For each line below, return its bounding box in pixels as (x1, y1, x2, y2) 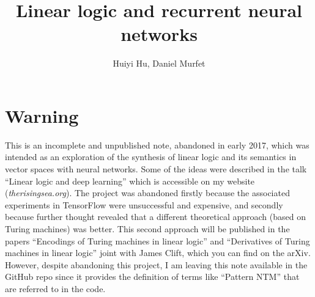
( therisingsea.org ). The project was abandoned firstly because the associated (5, 186, 290, 199)
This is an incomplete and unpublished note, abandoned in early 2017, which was (5, 138, 309, 151)
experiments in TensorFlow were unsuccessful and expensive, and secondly (5, 198, 283, 211)
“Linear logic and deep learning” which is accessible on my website (5, 174, 255, 187)
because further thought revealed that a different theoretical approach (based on (5, 210, 306, 223)
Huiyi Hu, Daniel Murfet (113, 57, 206, 70)
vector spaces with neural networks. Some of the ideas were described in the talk (5, 163, 307, 175)
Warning (5, 103, 79, 128)
